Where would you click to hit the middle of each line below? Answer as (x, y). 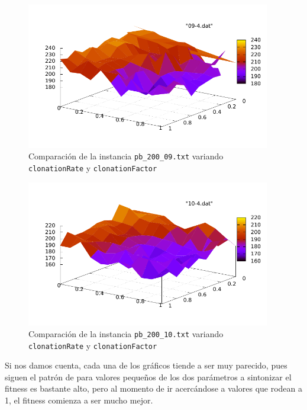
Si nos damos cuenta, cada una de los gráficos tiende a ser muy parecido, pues (146, 365)
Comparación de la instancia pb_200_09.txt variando (126, 156)
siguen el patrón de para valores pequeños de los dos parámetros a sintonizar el (148, 377)
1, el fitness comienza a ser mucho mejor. (79, 400)
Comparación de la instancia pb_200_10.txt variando (126, 333)
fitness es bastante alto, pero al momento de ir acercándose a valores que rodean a (154, 388)
